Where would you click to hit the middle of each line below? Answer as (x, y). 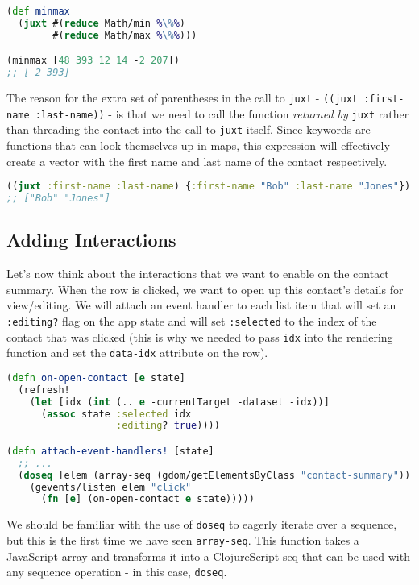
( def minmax (38, 11)
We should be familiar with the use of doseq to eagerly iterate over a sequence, (202, 524)
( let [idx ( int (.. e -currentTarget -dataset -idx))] (179, 402)
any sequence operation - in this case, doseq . (117, 572)
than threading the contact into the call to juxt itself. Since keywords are (189, 129)
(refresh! (44, 390)
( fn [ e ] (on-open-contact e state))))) (147, 499)
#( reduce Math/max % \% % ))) (125, 35)
